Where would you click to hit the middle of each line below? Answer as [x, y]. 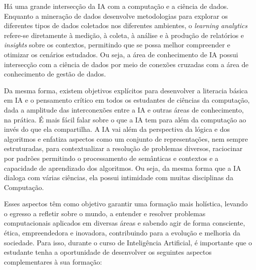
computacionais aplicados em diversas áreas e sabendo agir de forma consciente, [125, 223]
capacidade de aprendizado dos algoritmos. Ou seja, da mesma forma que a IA [123, 168]
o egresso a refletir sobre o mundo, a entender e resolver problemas [105, 213]
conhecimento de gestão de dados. [55, 74]
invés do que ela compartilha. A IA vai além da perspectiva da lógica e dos [117, 129]
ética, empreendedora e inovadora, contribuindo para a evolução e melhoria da [122, 233]
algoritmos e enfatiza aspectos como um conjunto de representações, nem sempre [126, 138]
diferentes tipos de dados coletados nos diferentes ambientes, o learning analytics [126, 25]
